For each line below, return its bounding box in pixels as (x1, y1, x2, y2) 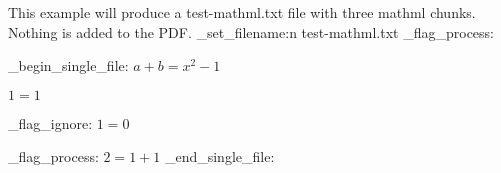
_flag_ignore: (8, 112, 93, 133)
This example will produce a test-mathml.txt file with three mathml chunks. (8, 2, 476, 22)
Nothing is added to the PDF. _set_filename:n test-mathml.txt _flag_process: (8, 21, 494, 42)
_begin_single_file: (8, 55, 129, 76)
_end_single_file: (164, 146, 275, 167)
